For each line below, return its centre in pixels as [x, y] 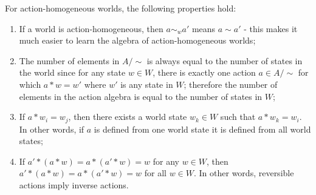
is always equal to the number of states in [225, 60]
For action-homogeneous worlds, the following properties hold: [121, 8]
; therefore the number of [231, 84]
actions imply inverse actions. [74, 184]
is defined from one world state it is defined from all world [202, 129]
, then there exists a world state [128, 117]
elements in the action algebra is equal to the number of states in [141, 96]
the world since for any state [72, 72]
